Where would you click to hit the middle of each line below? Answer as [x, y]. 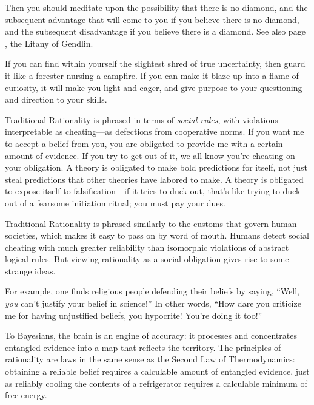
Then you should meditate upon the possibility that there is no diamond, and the [156, 7]
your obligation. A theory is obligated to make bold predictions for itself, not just [156, 167]
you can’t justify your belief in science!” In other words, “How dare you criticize [153, 303]
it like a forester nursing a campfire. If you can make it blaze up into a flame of [152, 75]
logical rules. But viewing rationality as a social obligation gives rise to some [147, 259]
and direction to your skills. [56, 99]
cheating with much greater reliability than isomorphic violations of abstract [147, 247]
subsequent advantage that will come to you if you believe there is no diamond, [152, 19]
